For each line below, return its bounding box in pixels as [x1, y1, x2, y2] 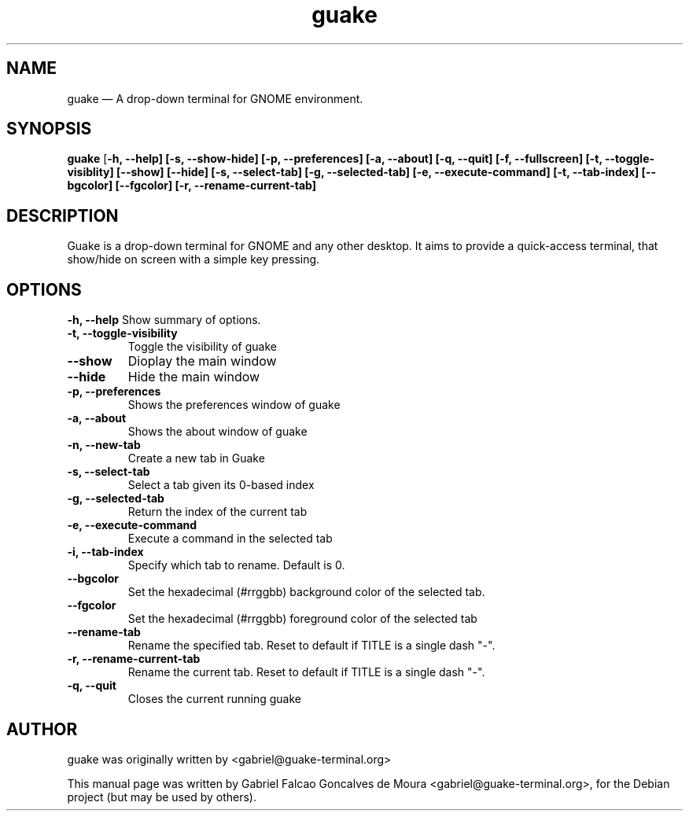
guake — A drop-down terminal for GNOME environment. [67, 91, 363, 105]
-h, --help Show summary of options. [67, 313, 261, 327]
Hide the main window [127, 369, 260, 385]
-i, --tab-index [67, 545, 144, 559]
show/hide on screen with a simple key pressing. [67, 252, 320, 267]
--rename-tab [67, 625, 141, 639]
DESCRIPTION [6, 205, 119, 226]
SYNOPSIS [6, 119, 92, 139]
